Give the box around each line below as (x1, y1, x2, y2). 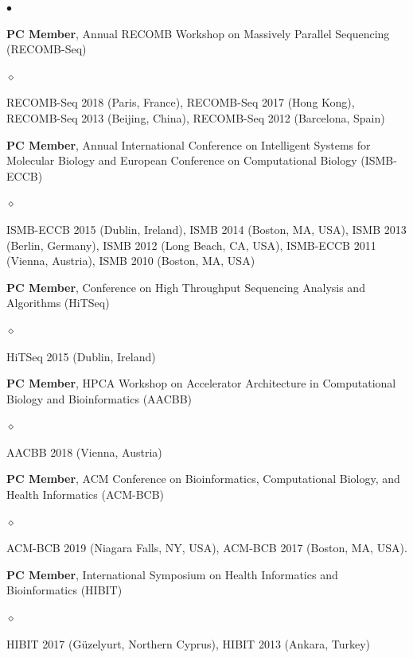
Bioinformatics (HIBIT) (6, 582, 123, 598)
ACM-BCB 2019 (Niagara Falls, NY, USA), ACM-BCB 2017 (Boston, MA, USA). (6, 539, 407, 556)
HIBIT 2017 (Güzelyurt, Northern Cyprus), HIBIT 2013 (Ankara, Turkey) (6, 635, 370, 652)
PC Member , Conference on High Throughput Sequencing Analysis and (6, 278, 365, 295)
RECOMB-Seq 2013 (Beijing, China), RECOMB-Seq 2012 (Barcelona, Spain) (6, 109, 385, 126)
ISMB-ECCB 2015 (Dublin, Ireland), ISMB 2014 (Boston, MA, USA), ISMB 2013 (6, 220, 407, 237)
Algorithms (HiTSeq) (6, 294, 110, 311)
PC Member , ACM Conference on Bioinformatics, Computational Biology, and (6, 470, 400, 487)
